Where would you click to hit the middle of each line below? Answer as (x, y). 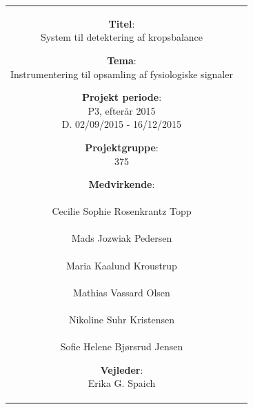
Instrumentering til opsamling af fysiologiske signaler (122, 74)
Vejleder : (122, 369)
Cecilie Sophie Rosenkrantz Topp (122, 211)
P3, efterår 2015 (122, 110)
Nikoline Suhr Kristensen (121, 320)
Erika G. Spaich (122, 383)
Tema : (122, 60)
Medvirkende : (122, 184)
